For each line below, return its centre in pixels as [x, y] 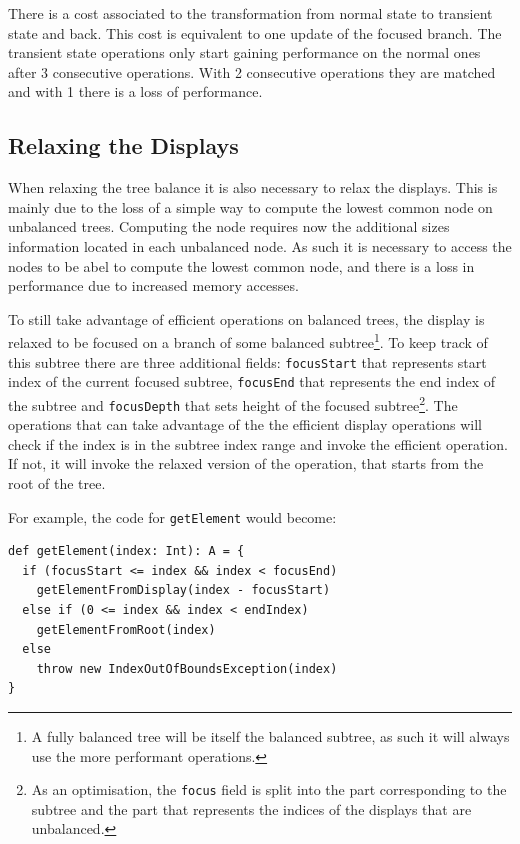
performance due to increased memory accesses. [153, 285]
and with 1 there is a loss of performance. [135, 91]
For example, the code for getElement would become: [172, 516]
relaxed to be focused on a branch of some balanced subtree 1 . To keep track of [248, 340]
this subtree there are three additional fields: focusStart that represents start [247, 361]
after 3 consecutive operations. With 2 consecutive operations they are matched [252, 71]
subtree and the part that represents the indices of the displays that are [251, 808]
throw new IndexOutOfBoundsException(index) [187, 668]
